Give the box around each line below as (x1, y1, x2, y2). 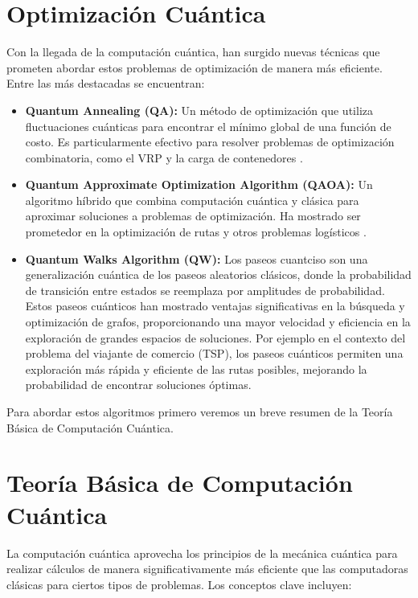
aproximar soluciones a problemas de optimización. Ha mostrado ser (25, 207, 361, 224)
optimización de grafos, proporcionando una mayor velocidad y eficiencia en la (25, 313, 411, 330)
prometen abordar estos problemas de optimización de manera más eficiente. (6, 59, 383, 76)
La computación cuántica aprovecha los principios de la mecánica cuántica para (6, 544, 398, 561)
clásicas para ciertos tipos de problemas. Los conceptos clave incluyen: (6, 575, 352, 592)
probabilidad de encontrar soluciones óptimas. (25, 376, 252, 393)
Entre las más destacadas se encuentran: (6, 75, 205, 92)
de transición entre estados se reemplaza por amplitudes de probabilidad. (25, 281, 385, 298)
